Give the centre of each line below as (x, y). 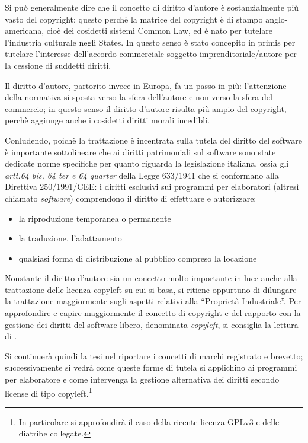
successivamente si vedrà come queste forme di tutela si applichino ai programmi (151, 367)
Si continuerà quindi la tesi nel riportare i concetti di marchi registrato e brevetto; (154, 356)
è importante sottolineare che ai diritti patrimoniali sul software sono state (140, 152)
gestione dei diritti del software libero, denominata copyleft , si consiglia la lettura (152, 324)
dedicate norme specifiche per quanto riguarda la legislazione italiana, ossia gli (147, 163)
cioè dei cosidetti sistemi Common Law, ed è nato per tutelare (159, 31)
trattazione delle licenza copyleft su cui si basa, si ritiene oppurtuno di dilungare (151, 289)
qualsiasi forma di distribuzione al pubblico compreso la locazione (138, 258)
